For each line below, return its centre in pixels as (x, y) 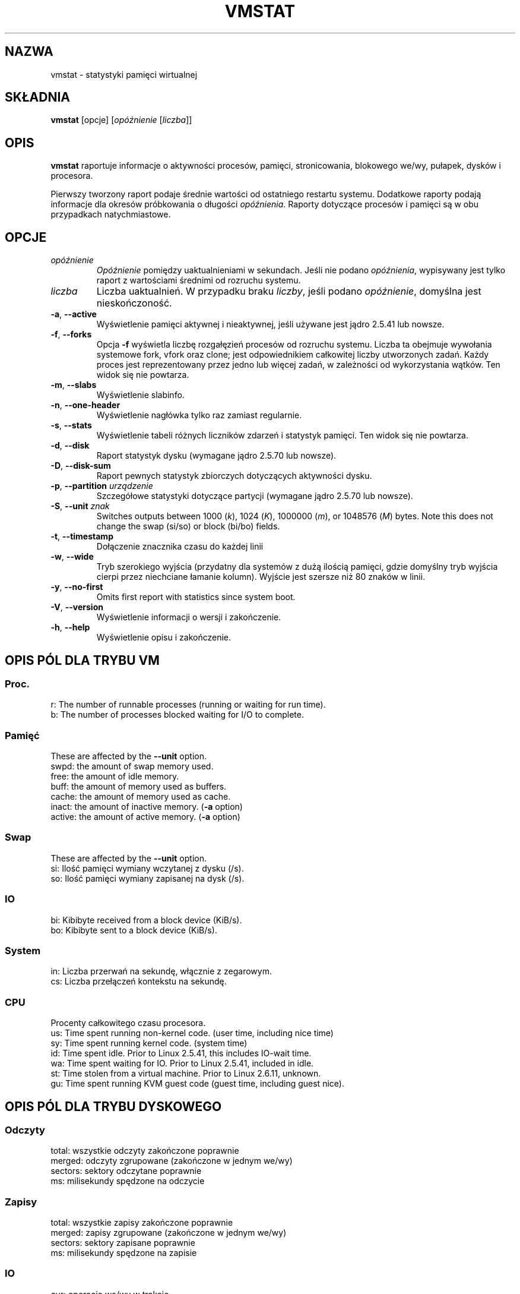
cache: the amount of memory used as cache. (141, 797)
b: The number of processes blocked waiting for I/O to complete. (177, 715)
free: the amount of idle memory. (115, 777)
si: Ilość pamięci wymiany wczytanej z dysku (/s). (147, 868)
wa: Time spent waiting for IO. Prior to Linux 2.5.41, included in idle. (182, 1063)
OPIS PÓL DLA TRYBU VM (82, 660)
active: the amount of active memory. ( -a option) (145, 817)
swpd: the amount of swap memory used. (132, 766)
